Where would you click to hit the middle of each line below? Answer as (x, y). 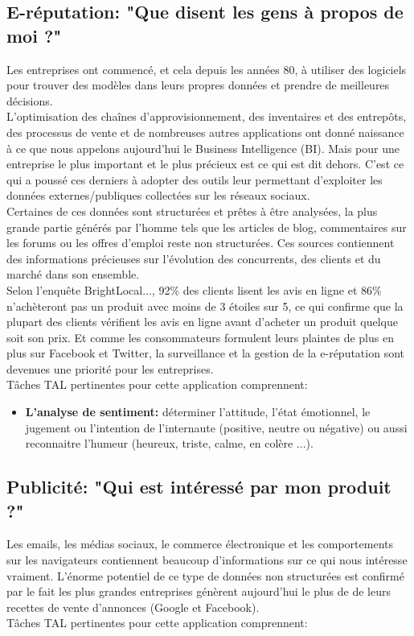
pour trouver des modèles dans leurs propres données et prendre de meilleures (198, 85)
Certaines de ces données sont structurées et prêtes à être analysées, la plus (192, 211)
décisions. (30, 100)
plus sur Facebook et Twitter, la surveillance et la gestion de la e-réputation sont (205, 353)
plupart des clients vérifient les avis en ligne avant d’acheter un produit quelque (202, 322)
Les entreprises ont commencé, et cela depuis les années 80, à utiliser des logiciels (207, 69)
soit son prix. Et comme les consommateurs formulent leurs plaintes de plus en (200, 337)
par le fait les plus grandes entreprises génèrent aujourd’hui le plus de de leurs (199, 591)
